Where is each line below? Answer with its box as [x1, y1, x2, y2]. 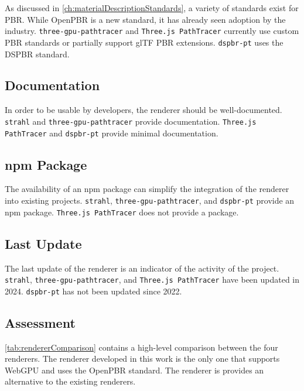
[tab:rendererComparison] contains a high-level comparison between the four [5, 341, 278, 353]
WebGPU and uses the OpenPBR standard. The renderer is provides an [5, 363, 264, 376]
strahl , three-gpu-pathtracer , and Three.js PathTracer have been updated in [5, 273, 300, 286]
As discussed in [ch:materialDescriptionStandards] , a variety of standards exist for [5, 2, 299, 13]
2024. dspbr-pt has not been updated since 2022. [5, 284, 182, 297]
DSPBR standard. [5, 47, 70, 60]
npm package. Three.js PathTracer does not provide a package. [5, 205, 239, 218]
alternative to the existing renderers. [5, 375, 136, 387]
